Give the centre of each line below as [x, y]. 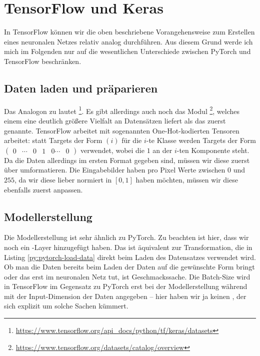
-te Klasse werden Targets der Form [201, 140]
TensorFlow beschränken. [43, 61]
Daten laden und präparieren [81, 88]
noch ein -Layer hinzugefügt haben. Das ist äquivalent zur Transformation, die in [128, 247]
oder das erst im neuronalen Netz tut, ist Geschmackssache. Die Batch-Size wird [127, 276]
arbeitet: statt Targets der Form [53, 140]
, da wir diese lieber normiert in [63, 179]
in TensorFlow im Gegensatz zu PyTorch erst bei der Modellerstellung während [126, 286]
